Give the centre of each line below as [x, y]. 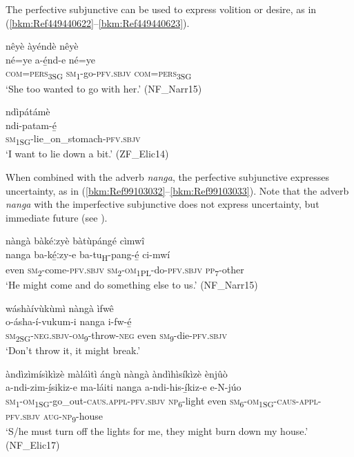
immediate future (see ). [57, 217]
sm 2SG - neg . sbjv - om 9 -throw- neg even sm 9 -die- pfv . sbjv [117, 336]
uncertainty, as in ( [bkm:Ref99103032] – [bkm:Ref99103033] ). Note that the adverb [177, 190]
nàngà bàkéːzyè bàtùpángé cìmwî [75, 241]
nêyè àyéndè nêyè [42, 46]
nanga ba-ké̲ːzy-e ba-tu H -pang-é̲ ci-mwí [88, 255]
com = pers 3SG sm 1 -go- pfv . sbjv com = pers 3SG [99, 74]
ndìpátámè [28, 111]
